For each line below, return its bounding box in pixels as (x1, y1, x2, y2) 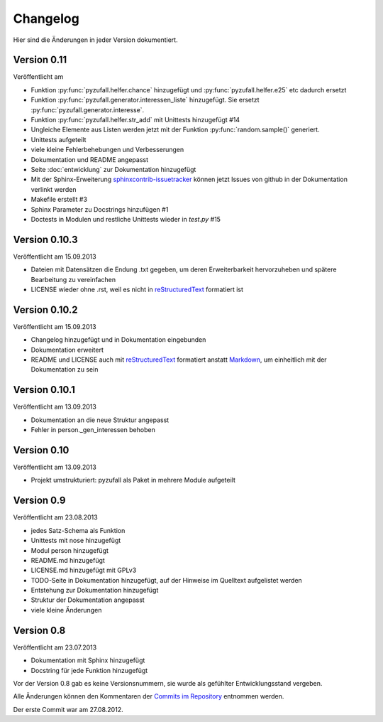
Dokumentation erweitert (30, 345, 104, 354)
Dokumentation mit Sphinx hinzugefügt (30, 656, 145, 664)
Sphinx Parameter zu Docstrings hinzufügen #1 (30, 205, 169, 213)
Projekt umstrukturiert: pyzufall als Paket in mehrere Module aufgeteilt (30, 476, 235, 485)
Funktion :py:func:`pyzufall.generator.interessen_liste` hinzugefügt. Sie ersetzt (30, 96, 260, 104)
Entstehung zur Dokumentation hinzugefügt (30, 586, 159, 595)
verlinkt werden (30, 185, 77, 193)
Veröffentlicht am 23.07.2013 (13, 643, 97, 652)
